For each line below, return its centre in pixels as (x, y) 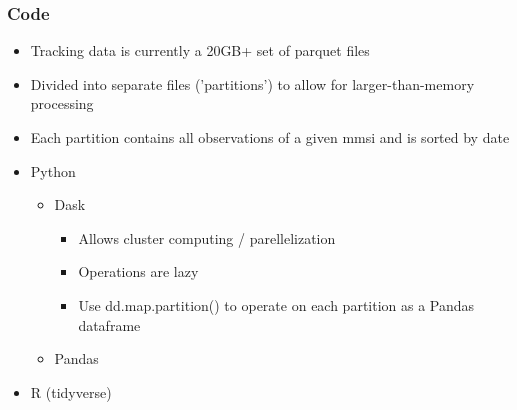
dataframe (109, 324)
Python (53, 170)
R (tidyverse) (71, 391)
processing (62, 103)
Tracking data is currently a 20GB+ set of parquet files (200, 50)
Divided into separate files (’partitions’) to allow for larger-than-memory (252, 83)
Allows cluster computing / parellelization (207, 237)
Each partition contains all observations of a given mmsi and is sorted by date (270, 137)
